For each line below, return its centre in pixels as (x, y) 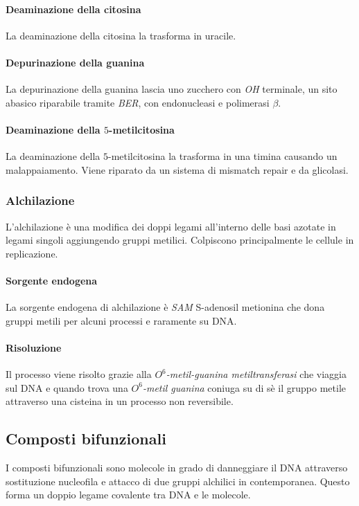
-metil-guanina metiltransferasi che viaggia (256, 374)
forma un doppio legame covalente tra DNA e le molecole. (128, 495)
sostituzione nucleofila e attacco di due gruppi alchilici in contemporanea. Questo (178, 481)
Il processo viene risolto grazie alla (79, 374)
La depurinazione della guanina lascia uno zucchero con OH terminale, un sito (172, 89)
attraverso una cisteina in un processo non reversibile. (120, 401)
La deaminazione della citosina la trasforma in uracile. (121, 35)
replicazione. (32, 253)
